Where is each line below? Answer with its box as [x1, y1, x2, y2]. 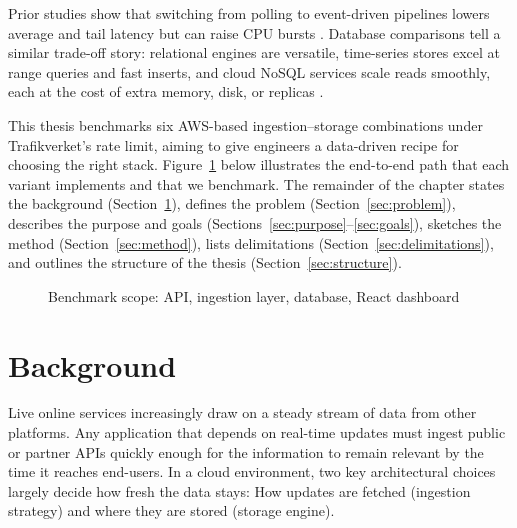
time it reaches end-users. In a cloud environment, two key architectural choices [8, 461, 496, 482]
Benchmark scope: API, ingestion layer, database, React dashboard [48, 285, 460, 306]
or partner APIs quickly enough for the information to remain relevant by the [8, 441, 484, 462]
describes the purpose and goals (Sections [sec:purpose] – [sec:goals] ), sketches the [8, 212, 502, 233]
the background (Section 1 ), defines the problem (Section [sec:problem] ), [8, 193, 456, 214]
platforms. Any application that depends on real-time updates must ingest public [8, 422, 506, 443]
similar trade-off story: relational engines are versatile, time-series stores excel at [8, 42, 501, 63]
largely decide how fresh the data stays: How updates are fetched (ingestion [8, 480, 471, 501]
